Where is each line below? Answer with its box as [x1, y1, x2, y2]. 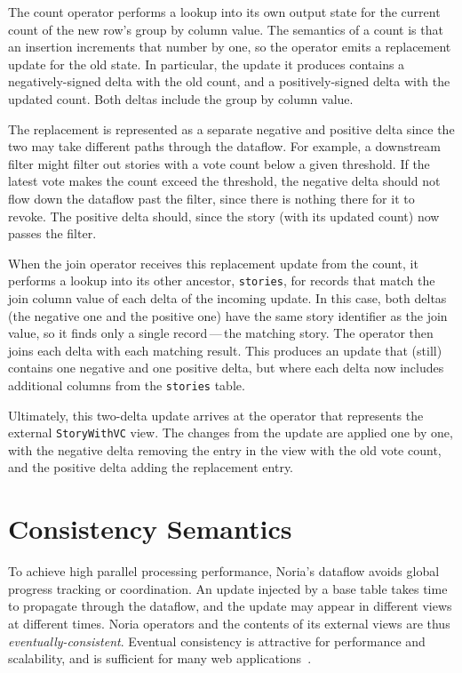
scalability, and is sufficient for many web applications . [8, 649, 312, 668]
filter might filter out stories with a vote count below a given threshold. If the [8, 154, 430, 172]
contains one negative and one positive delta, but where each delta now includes [8, 358, 444, 377]
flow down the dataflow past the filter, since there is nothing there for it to [8, 188, 415, 207]
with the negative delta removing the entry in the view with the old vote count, [8, 440, 442, 459]
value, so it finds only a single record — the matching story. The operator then [8, 324, 434, 342]
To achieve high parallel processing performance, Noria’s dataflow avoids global [8, 562, 440, 581]
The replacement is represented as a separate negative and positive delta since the [8, 119, 455, 138]
